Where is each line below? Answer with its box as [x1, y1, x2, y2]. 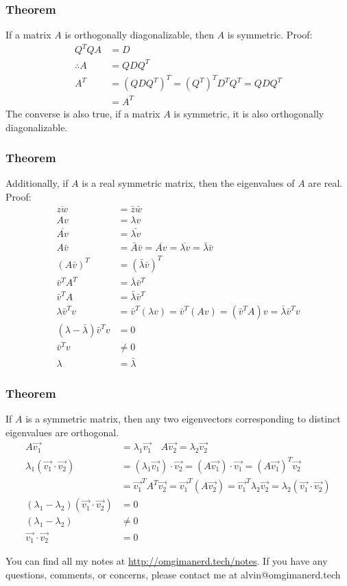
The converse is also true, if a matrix [5, 106, 160, 120]
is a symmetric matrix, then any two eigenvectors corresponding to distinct [25, 411, 341, 425]
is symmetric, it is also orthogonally [173, 106, 324, 120]
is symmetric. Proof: [227, 27, 313, 42]
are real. [308, 176, 343, 190]
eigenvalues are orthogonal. [5, 425, 119, 439]
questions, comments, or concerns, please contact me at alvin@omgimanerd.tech [5, 567, 341, 581]
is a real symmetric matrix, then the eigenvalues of [82, 176, 295, 190]
